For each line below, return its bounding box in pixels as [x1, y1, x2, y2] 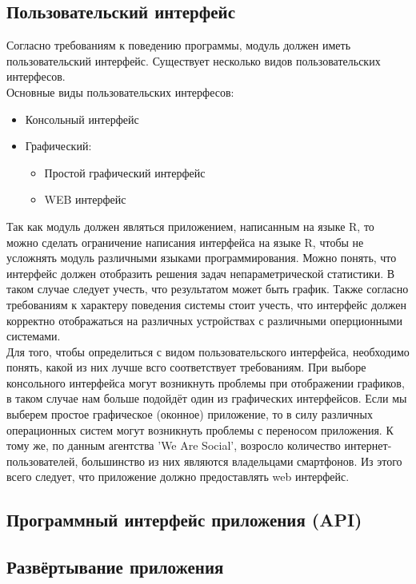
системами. [6, 328, 61, 344]
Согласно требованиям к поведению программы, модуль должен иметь [6, 37, 351, 54]
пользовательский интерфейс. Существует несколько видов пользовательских [6, 52, 381, 69]
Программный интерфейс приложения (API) [6, 507, 362, 532]
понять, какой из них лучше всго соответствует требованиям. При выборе [6, 359, 366, 375]
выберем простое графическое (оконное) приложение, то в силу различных [6, 406, 373, 423]
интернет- [344, 437, 392, 454]
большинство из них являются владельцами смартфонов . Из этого [81, 452, 402, 469]
